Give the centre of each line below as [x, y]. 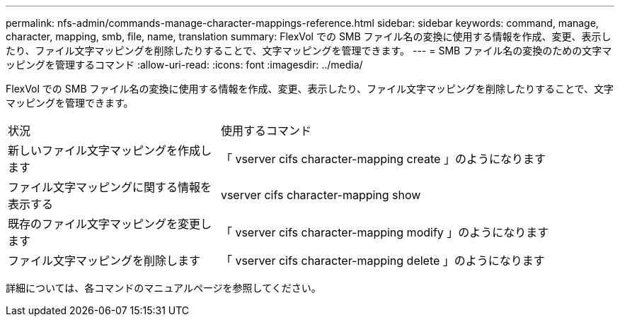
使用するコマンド [266, 131]
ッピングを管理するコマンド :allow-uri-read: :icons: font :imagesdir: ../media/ [184, 65]
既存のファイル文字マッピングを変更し [110, 224]
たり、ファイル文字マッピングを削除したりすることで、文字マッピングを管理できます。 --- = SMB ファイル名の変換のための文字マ [309, 50]
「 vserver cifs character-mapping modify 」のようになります [385, 232]
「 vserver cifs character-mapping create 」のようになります [383, 159]
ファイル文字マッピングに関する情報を [110, 187]
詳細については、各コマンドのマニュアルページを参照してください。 [163, 288]
